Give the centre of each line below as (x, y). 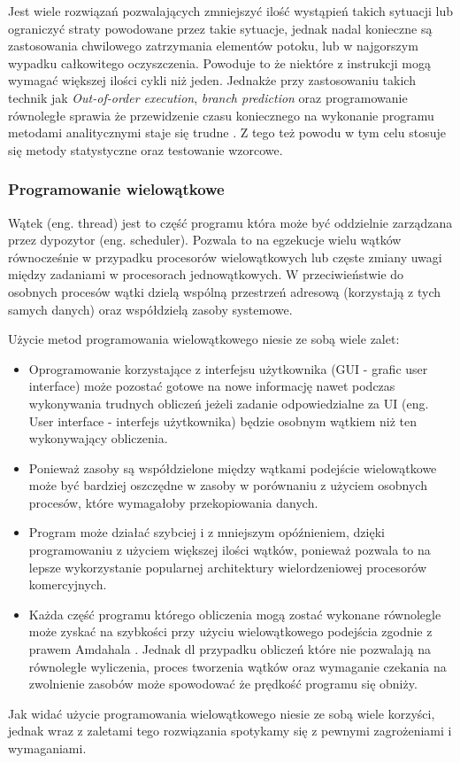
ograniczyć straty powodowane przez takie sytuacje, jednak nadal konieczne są (220, 28)
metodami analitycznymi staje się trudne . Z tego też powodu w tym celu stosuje (227, 132)
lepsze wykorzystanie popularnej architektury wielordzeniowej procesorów (228, 567)
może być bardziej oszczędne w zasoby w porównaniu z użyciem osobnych (228, 485)
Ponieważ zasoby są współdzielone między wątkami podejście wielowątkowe (233, 467)
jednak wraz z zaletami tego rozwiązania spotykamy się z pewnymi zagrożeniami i (230, 731)
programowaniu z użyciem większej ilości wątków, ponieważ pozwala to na (230, 550)
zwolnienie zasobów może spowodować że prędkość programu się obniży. (223, 684)
